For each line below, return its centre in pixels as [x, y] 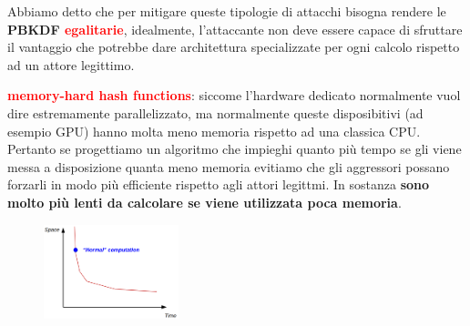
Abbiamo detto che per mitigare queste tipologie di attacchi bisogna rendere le [227, 11]
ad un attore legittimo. [71, 64]
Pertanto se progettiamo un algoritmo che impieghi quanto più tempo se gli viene [235, 149]
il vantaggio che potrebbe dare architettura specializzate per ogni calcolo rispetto [234, 47]
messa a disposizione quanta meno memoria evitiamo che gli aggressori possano [229, 166]
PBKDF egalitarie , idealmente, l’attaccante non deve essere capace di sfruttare [235, 29]
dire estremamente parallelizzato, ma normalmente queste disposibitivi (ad [215, 112]
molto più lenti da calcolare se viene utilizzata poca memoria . [204, 202]
